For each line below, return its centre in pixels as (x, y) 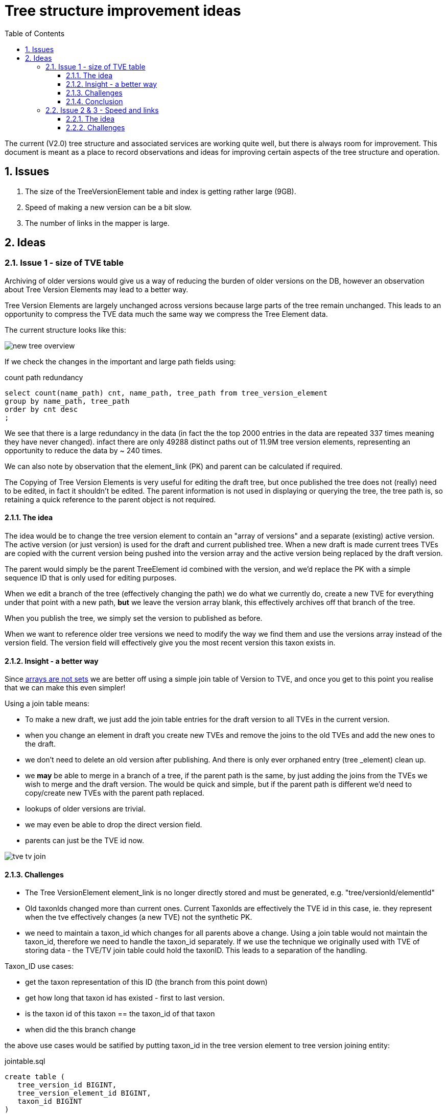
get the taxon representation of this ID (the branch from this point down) (146, 982)
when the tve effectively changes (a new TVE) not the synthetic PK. (139, 917)
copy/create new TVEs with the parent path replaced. (115, 793)
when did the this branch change (80, 1030)
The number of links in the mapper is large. (97, 223)
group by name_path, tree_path (67, 401)
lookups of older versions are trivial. (86, 809)
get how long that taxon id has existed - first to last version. (125, 998)
